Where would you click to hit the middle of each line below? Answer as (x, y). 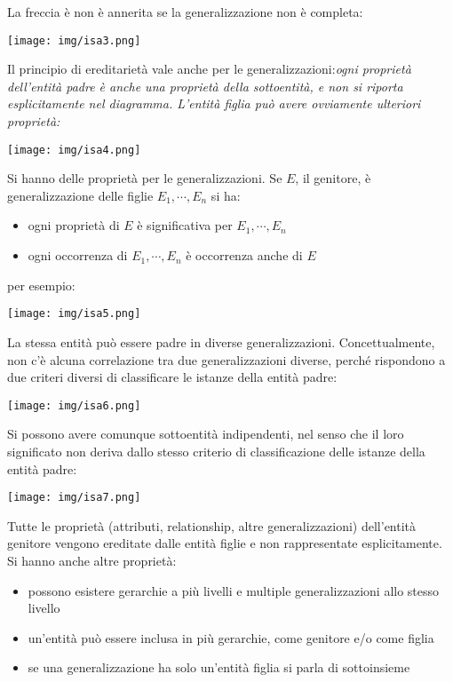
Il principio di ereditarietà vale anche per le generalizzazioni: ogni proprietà (209, 69)
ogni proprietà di (74, 225)
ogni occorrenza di (78, 255)
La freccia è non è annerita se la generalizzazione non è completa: (185, 12)
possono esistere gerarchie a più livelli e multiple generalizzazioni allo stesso (234, 590)
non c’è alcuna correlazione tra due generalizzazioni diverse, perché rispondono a (226, 359)
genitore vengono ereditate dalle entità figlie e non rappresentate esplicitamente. (225, 543)
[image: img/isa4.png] (74, 150)
